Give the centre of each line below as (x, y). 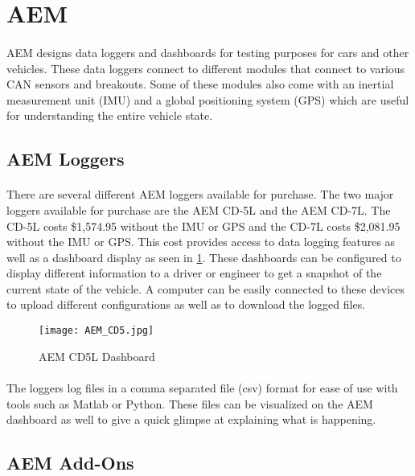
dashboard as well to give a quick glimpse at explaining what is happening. (191, 419)
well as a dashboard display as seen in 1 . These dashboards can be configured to (204, 257)
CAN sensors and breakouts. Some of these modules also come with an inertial (200, 84)
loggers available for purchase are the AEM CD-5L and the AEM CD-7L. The (199, 209)
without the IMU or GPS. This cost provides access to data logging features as (201, 242)
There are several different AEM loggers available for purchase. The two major (200, 194)
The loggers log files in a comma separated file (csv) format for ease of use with (202, 387)
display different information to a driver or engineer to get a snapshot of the (194, 273)
